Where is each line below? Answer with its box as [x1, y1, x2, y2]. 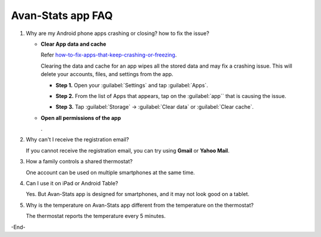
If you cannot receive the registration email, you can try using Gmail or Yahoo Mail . [26, 147, 230, 154]
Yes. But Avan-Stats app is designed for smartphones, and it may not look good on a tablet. [26, 191, 250, 198]
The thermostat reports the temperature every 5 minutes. [26, 213, 166, 220]
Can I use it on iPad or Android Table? [26, 180, 118, 187]
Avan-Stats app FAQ [11, 9, 113, 22]
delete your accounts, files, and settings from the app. [40, 71, 174, 78]
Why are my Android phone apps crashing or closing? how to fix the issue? [26, 30, 209, 37]
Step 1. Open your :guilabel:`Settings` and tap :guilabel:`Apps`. [55, 81, 208, 89]
